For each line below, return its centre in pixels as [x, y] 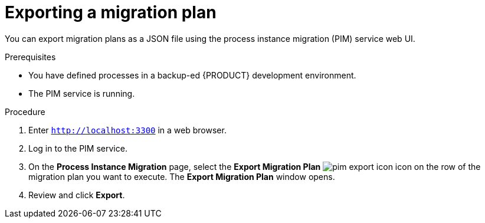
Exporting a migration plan [111, 12]
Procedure [25, 112]
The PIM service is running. [82, 93]
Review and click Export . [77, 195]
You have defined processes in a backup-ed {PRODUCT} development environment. [192, 75]
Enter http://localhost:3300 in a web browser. [127, 130]
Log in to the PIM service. [78, 148]
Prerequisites [30, 57]
